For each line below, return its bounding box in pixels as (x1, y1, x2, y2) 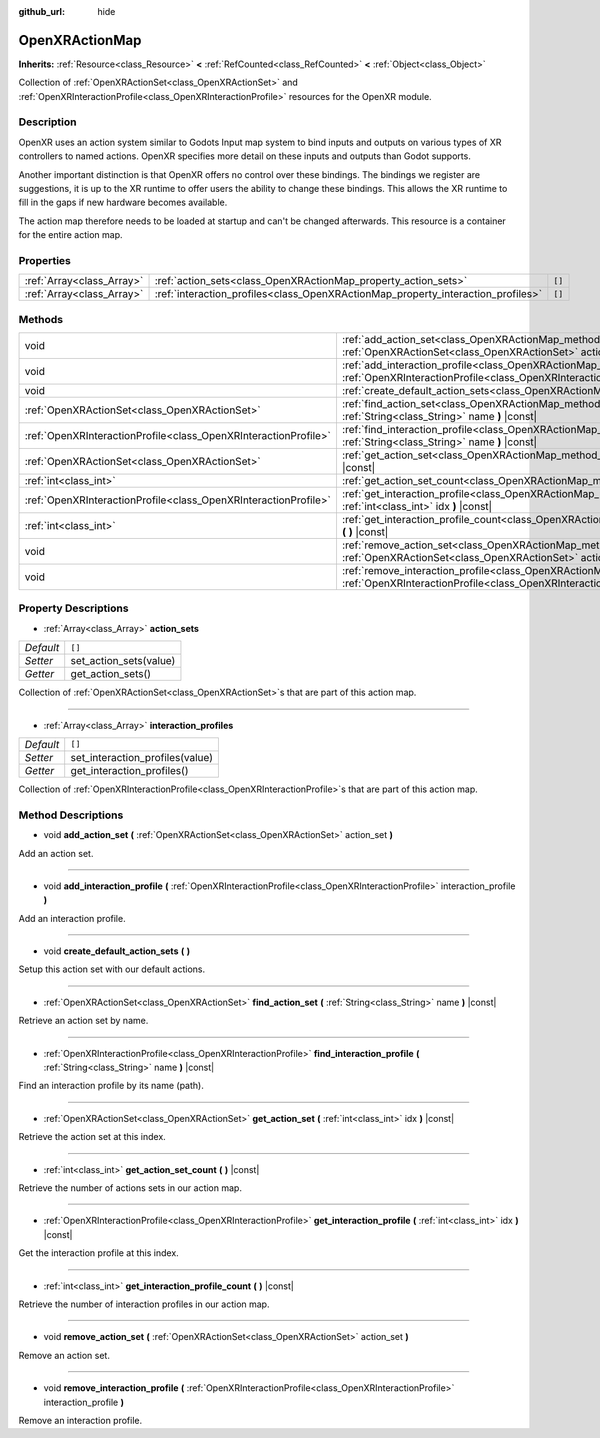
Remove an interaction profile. (18, 1414, 143, 1426)
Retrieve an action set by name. (18, 1015, 149, 1027)
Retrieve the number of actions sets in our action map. (18, 1181, 242, 1194)
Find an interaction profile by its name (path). (18, 1080, 204, 1092)
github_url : (18, 6, 65, 17)
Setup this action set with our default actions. (18, 963, 205, 975)
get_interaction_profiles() (70, 763, 189, 777)
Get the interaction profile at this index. (18, 1247, 179, 1259)
